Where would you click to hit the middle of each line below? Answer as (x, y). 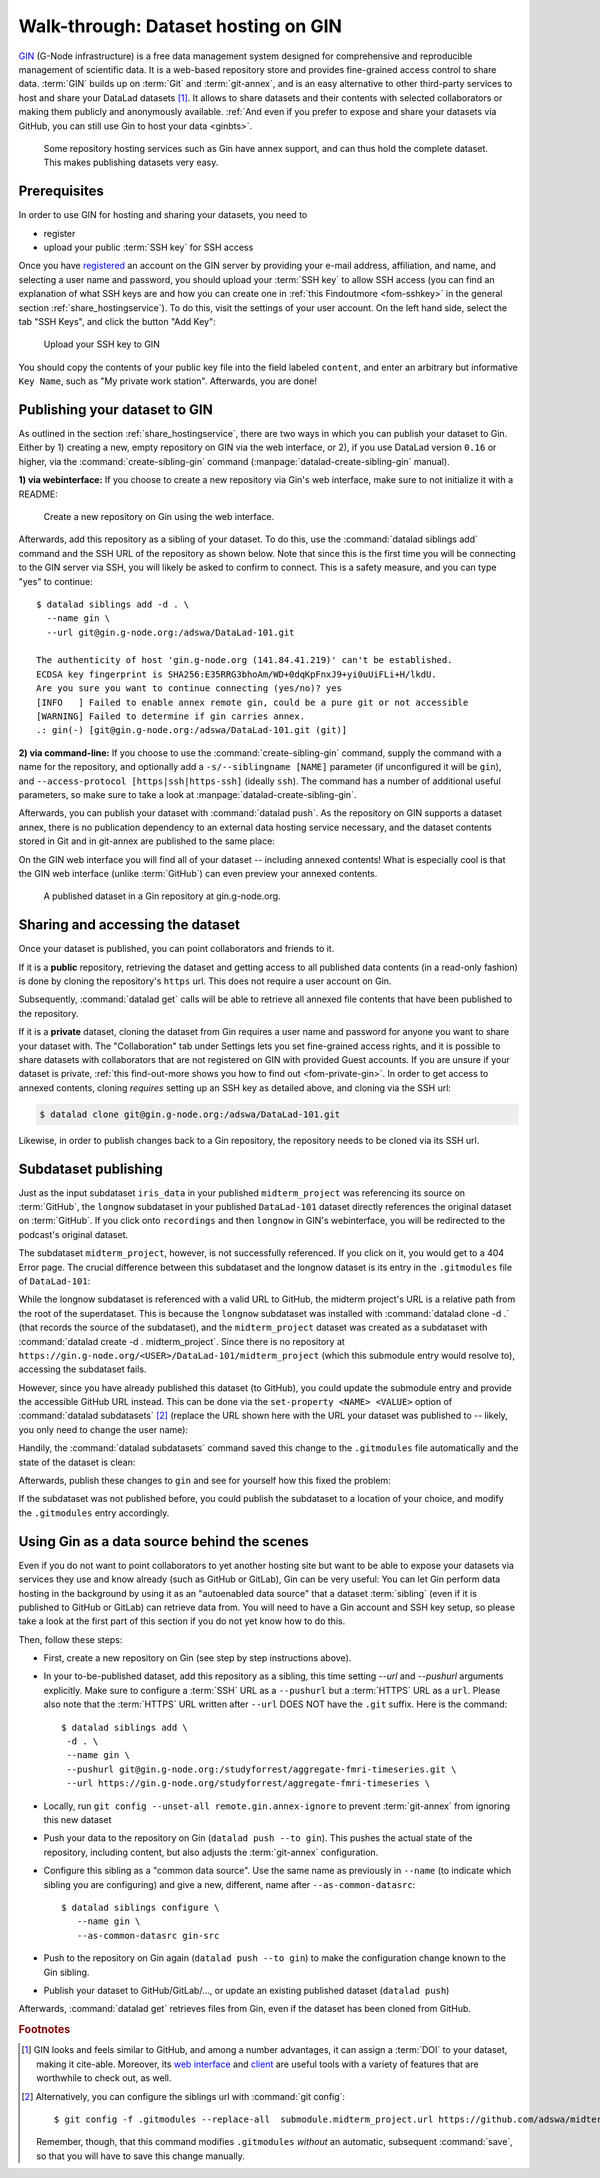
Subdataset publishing (91, 1168)
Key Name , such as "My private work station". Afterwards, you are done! (167, 381)
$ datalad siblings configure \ (140, 1907)
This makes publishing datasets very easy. (131, 162)
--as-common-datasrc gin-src (148, 1935)
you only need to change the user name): (103, 1429)
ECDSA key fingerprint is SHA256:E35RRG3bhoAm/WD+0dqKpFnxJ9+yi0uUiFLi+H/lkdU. (236, 674)
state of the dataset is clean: (77, 1462)
